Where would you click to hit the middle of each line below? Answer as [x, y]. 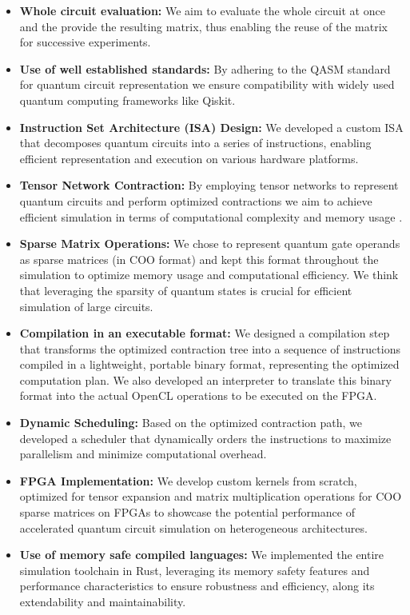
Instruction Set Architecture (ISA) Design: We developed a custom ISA [211, 127]
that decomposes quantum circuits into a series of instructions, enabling [195, 143]
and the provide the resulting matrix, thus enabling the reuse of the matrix [203, 26]
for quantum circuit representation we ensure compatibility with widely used [207, 84]
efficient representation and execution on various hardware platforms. [189, 158]
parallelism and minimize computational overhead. [143, 454]
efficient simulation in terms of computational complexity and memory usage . [211, 216]
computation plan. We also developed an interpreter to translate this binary [205, 379]
